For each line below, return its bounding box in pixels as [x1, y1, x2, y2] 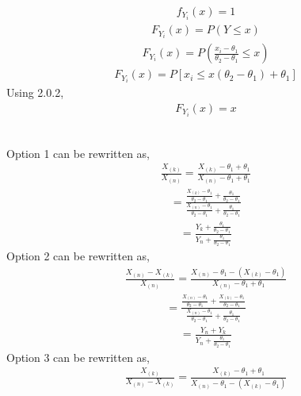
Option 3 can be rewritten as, [6, 348, 150, 365]
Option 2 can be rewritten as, [6, 248, 150, 264]
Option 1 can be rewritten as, [6, 144, 150, 161]
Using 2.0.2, [6, 84, 64, 101]
